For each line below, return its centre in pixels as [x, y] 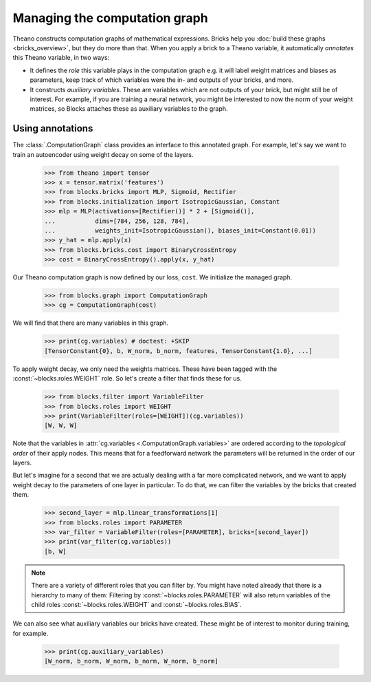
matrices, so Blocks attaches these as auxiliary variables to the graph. [129, 109]
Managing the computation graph [111, 18]
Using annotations [53, 128]
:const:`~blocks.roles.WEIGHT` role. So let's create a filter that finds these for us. [127, 379]
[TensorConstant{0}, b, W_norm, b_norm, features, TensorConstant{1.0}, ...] [178, 351]
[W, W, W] [61, 426]
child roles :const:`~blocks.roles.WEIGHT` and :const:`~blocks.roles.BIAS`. [136, 604]
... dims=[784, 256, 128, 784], [117, 221]
